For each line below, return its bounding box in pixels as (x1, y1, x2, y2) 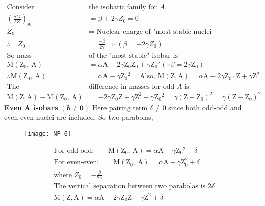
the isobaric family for (88, 4, 157, 11)
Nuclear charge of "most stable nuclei (96, 28, 212, 35)
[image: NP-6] (24, 130, 72, 137)
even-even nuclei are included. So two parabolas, (4, 112, 153, 122)
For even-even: (54, 159, 99, 167)
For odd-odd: (54, 147, 94, 154)
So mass (7, 52, 32, 59)
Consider (7, 4, 34, 11)
